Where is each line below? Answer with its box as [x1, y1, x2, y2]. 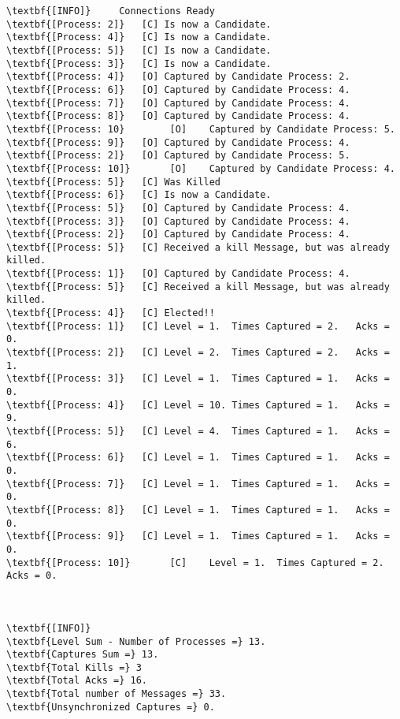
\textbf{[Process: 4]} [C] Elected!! [6, 307, 215, 319]
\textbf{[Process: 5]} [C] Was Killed [6, 176, 221, 188]
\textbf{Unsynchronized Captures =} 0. [6, 701, 215, 713]
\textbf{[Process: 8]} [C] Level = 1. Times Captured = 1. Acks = [6, 504, 390, 516]
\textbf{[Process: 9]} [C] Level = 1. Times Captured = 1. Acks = [6, 531, 390, 542]
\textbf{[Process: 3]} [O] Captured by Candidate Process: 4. [6, 215, 350, 227]
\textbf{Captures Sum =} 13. [6, 649, 159, 661]
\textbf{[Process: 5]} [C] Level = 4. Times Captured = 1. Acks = [6, 426, 390, 437]
